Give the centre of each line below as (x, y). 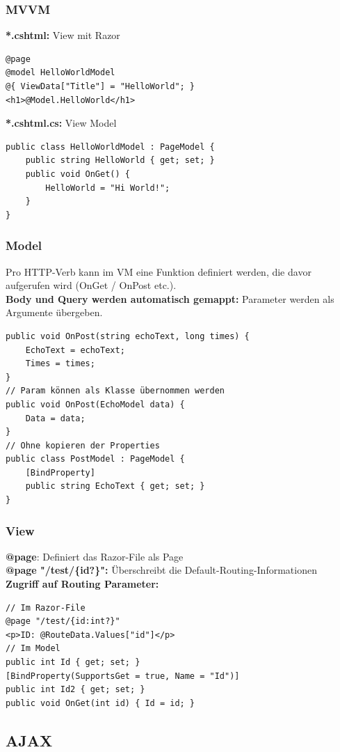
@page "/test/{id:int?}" (63, 621)
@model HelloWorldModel (60, 73)
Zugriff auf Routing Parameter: (82, 584)
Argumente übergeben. (54, 312)
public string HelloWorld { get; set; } (120, 160)
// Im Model (33, 649)
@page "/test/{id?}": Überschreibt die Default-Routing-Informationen (161, 570)
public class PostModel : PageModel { (95, 459)
